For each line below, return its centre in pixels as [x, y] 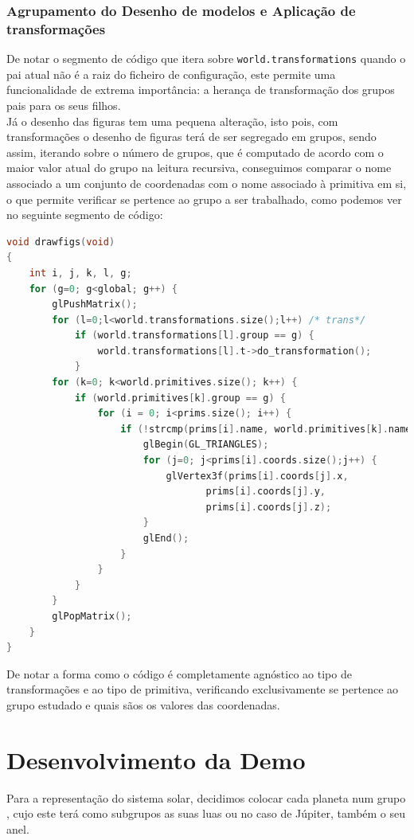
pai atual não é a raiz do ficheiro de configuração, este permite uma [171, 74]
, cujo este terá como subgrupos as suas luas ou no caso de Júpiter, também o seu [206, 813]
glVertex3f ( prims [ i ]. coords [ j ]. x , [257, 476]
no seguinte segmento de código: [85, 215]
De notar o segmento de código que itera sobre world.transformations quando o [206, 59]
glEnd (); [166, 539]
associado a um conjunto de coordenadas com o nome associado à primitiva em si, [207, 183]
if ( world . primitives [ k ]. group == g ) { [180, 398]
